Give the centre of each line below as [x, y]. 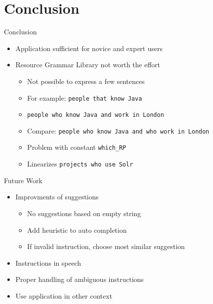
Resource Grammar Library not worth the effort [88, 65]
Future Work [23, 180]
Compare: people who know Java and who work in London [118, 130]
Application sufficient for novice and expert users [89, 48]
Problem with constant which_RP [77, 147]
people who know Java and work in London [95, 115]
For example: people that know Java [84, 97]
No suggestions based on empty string [84, 213]
